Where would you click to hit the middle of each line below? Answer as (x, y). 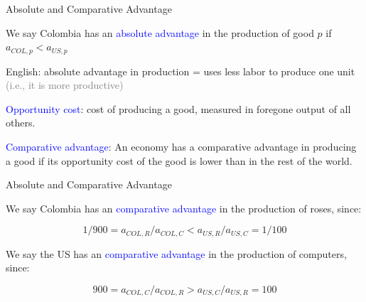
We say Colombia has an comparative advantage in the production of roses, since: (184, 208)
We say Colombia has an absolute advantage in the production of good (160, 32)
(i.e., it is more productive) (65, 85)
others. (21, 123)
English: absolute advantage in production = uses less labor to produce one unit (181, 71)
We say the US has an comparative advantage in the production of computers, (176, 253)
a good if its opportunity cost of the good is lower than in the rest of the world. (179, 160)
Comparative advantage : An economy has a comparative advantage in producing (181, 147)
